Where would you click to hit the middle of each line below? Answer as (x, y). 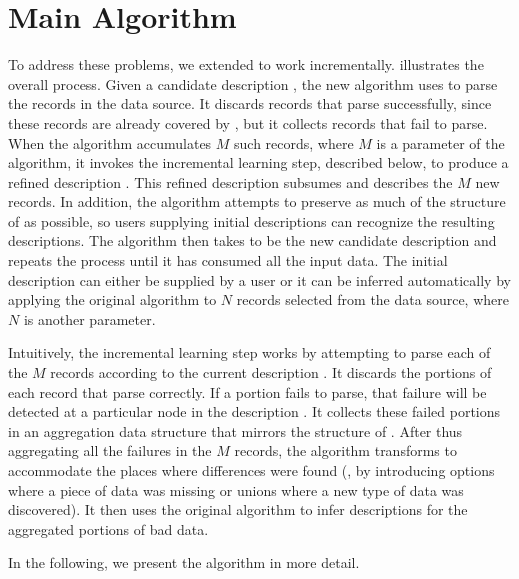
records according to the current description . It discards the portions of (271, 372)
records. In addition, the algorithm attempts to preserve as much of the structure (257, 201)
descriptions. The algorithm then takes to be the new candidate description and (252, 240)
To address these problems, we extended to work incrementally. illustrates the (246, 64)
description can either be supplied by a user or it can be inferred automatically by (259, 279)
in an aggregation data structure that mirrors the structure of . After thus (235, 430)
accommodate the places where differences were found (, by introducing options (251, 470)
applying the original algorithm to (112, 299)
